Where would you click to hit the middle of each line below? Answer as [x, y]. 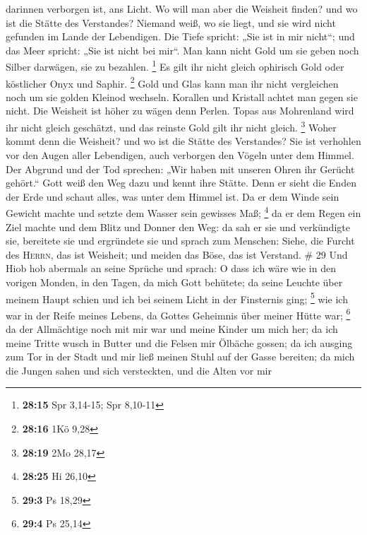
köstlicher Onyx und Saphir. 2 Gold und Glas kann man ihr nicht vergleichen [172, 82]
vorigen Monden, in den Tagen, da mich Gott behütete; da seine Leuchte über [174, 282]
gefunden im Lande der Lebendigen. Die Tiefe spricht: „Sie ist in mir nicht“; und [180, 36]
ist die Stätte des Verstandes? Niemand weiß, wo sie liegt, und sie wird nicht [171, 22]
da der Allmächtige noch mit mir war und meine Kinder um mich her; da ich [172, 329]
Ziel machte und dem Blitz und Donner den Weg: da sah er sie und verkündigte [178, 227]
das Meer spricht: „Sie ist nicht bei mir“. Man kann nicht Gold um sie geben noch [182, 50]
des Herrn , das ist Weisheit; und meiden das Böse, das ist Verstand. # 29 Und [177, 254]
